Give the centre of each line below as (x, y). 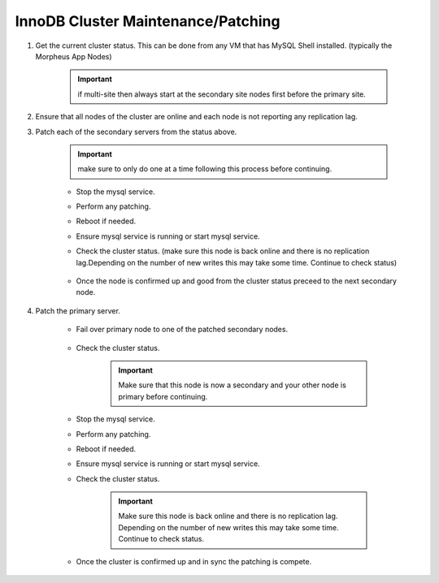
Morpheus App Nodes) (74, 56)
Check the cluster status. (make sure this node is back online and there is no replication (223, 251)
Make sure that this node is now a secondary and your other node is (233, 385)
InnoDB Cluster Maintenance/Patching (148, 21)
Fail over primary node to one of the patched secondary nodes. (182, 330)
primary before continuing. (163, 396)
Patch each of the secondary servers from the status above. (136, 132)
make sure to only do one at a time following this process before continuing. (205, 169)
